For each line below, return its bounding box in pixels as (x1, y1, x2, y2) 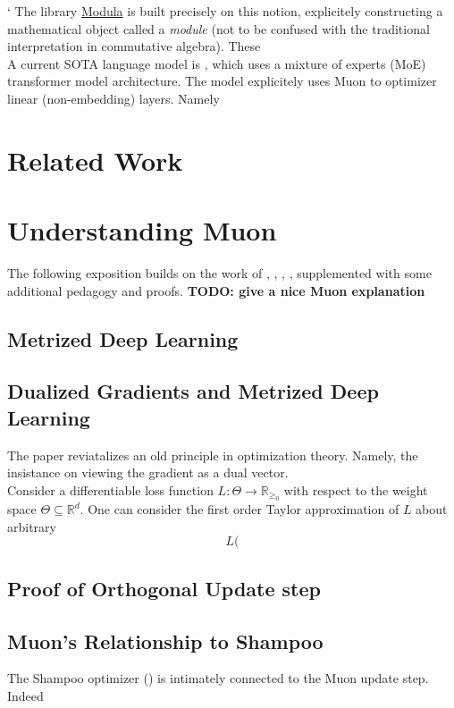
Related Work (7, 141, 183, 178)
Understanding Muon (7, 212, 277, 249)
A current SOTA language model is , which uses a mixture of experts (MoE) (7, 54, 426, 72)
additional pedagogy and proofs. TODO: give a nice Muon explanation (7, 281, 425, 299)
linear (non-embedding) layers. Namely (7, 88, 220, 107)
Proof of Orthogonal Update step (7, 574, 321, 602)
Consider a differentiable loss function (7, 480, 214, 499)
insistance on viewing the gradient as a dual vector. (7, 463, 289, 482)
